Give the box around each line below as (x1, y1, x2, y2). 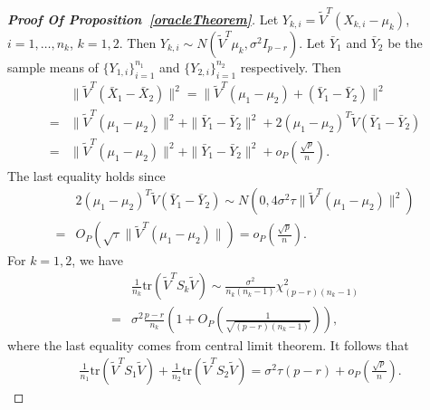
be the (387, 33, 423, 52)
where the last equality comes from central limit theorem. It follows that (7, 336, 409, 355)
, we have (72, 251, 124, 270)
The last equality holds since (7, 166, 166, 185)
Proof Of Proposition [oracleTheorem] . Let (7, 9, 279, 28)
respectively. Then (240, 57, 341, 76)
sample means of (7, 57, 99, 76)
